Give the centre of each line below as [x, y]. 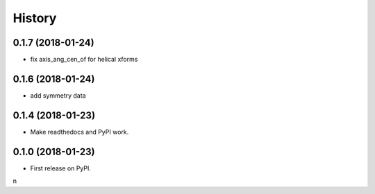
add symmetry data [58, 95]
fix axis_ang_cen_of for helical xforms [84, 60]
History [35, 18]
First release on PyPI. [61, 168]
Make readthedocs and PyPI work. [80, 132]
